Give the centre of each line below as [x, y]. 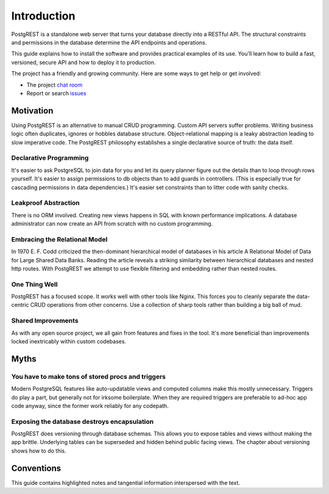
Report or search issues [56, 93]
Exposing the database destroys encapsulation [83, 421]
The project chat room [55, 85]
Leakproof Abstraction [46, 203]
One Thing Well [34, 284]
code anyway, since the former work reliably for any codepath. [90, 406]
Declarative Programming [50, 158]
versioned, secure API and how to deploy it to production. [83, 62]
